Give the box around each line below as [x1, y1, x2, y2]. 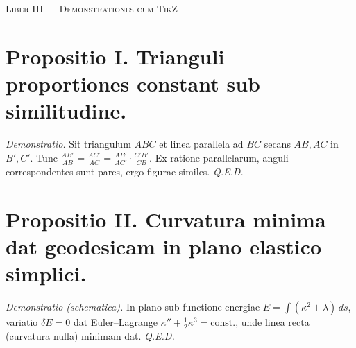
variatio [6, 315, 38, 329]
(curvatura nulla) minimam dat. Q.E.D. [6, 328, 175, 342]
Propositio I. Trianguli [6, 42, 225, 70]
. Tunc [30, 150, 58, 164]
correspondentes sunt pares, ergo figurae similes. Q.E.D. [6, 164, 244, 178]
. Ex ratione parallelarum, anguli [149, 150, 289, 164]
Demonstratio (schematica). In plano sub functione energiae [6, 299, 260, 314]
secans [264, 137, 291, 151]
